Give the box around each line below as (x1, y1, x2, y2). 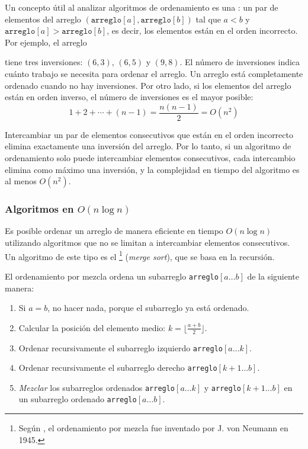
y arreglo (204, 381, 241, 393)
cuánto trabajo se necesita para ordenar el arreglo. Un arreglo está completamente (5, 67, 303, 79)
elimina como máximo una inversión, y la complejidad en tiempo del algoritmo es (5, 163, 300, 175)
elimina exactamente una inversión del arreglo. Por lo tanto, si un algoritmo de (5, 140, 291, 152)
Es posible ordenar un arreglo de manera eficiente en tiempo (5, 224, 223, 237)
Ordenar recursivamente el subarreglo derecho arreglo (18, 361, 217, 374)
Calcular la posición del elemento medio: (18, 321, 166, 333)
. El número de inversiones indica (179, 56, 300, 68)
